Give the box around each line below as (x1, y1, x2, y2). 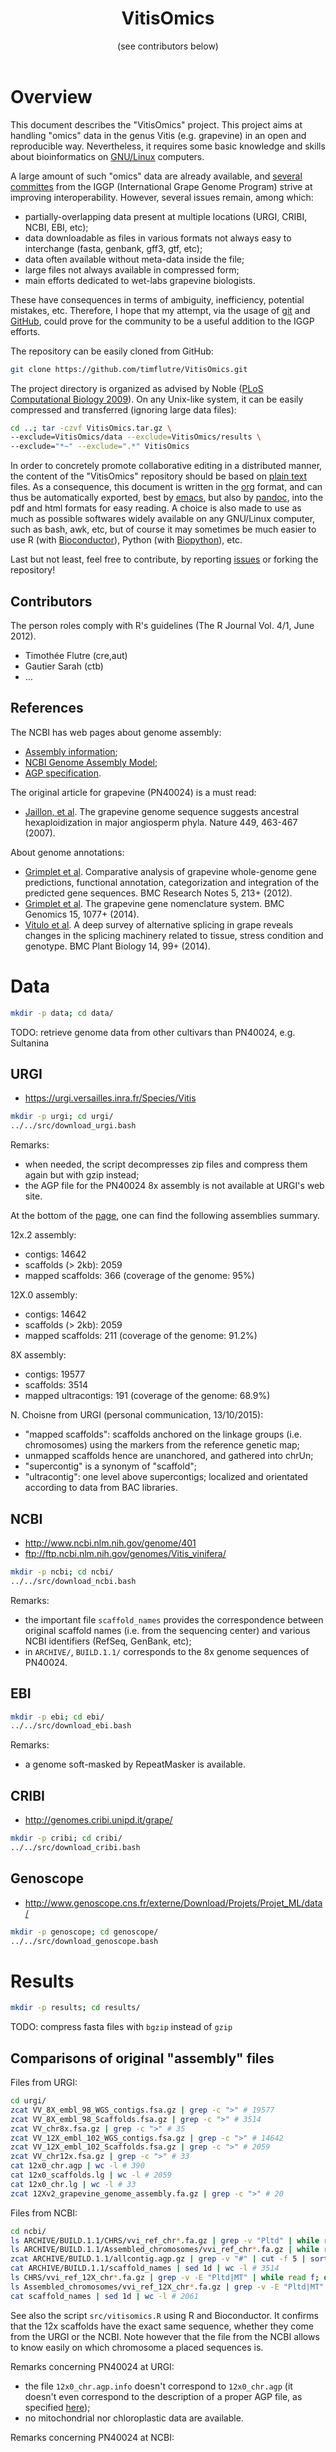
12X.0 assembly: (10, 1289, 78, 1301)
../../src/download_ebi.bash (10, 1721, 132, 1731)
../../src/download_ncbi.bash (10, 1576, 137, 1586)
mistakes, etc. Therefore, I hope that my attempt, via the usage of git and (10, 304, 311, 316)
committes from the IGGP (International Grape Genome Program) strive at (10, 180, 313, 192)
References (10, 700, 84, 717)
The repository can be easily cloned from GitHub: (10, 345, 214, 357)
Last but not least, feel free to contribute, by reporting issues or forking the (10, 553, 319, 566)
